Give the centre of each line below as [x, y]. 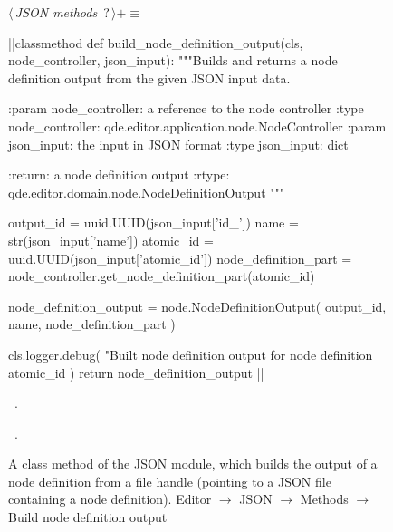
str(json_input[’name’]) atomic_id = [111, 240]
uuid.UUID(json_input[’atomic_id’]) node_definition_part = [180, 258]
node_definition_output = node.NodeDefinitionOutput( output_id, [197, 306]
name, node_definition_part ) [92, 324]
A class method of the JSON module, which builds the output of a [193, 464]
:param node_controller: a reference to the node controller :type [186, 108]
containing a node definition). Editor [110, 499]
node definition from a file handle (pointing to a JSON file [170, 481]
